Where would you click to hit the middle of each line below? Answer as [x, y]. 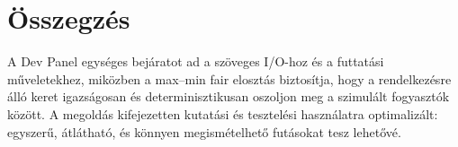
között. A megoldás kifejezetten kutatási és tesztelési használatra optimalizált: [223, 113]
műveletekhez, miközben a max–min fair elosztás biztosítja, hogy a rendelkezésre [229, 78]
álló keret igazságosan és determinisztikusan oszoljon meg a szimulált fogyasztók [229, 96]
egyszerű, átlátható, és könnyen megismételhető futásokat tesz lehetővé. [204, 131]
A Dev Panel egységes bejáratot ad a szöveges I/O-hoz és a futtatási [196, 61]
